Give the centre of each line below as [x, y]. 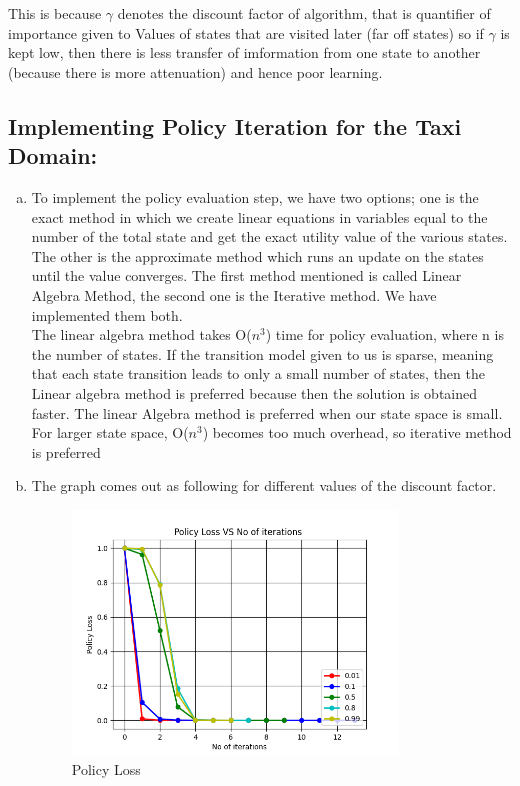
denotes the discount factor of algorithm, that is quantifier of [304, 13]
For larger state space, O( [110, 432]
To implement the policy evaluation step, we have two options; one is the [255, 196]
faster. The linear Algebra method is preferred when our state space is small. [267, 412]
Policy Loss [106, 769]
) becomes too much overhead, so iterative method [357, 432]
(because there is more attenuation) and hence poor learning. [195, 71]
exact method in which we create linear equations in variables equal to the [259, 216]
